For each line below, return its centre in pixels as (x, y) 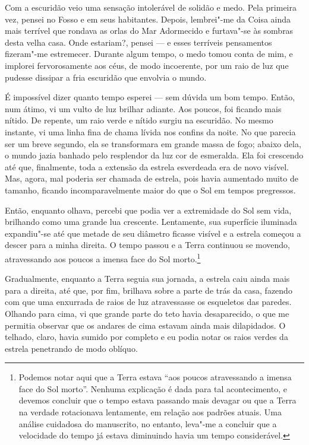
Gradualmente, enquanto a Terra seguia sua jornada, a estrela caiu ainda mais (147, 279)
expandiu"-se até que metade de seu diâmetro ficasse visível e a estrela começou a (153, 233)
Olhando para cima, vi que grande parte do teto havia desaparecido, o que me (147, 313)
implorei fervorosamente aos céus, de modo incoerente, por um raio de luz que (147, 65)
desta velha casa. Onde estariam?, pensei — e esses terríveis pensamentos (138, 42)
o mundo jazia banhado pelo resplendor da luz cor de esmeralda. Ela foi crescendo (154, 155)
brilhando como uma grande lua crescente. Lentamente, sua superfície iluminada (151, 222)
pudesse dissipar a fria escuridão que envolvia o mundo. (106, 77)
